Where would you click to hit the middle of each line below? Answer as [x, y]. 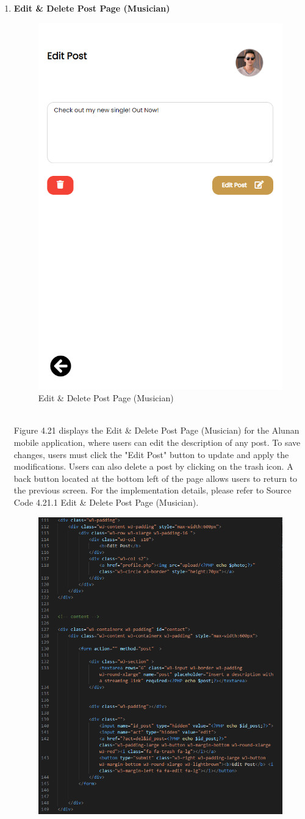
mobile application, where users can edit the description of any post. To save [157, 442]
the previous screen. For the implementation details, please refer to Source [152, 490]
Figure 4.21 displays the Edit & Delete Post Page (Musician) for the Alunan [156, 430]
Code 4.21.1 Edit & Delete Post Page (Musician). [106, 502]
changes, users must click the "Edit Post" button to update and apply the [151, 454]
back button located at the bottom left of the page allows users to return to [156, 478]
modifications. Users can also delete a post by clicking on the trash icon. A [153, 466]
